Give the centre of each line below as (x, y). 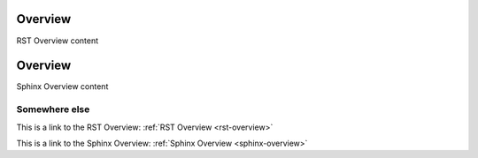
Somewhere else (53, 109)
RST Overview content (58, 41)
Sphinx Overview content (62, 87)
